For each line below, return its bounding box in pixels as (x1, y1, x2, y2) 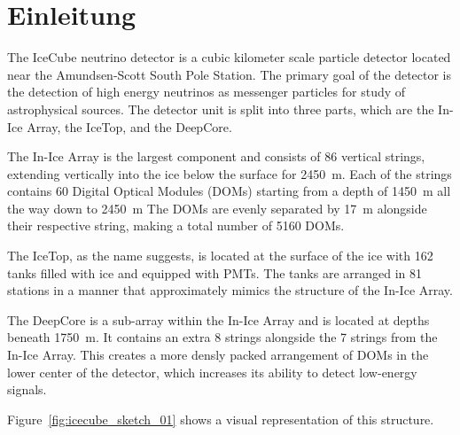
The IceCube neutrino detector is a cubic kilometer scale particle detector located (7, 48, 451, 66)
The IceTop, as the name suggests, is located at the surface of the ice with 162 (7, 246, 433, 265)
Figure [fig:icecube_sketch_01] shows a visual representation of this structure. (7, 409, 434, 428)
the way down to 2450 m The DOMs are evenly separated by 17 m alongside (7, 198, 427, 217)
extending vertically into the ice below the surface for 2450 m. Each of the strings (7, 164, 452, 183)
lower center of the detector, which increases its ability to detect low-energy (7, 362, 417, 381)
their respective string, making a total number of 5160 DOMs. (7, 216, 345, 235)
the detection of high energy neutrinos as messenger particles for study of (7, 82, 406, 101)
